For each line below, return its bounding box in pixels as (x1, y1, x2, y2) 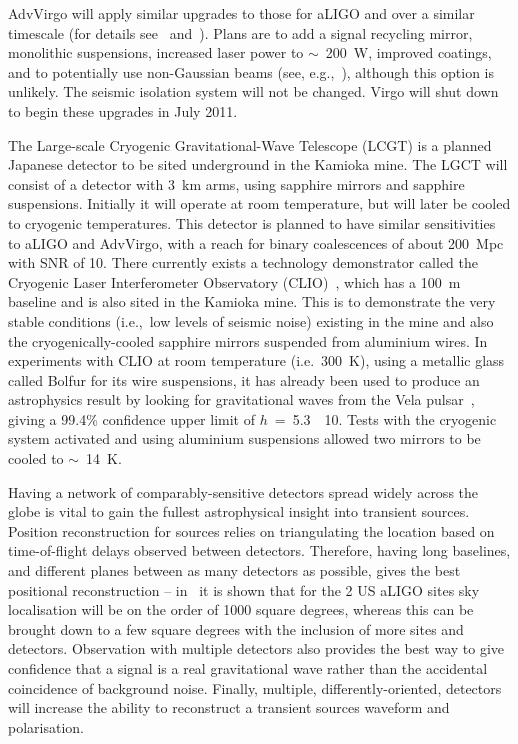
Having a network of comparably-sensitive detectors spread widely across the (8, 481, 479, 502)
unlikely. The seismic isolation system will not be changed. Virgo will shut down (8, 81, 499, 102)
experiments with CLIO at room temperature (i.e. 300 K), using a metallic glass (8, 350, 505, 371)
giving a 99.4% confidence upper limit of (8, 408, 256, 429)
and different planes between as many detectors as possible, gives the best (8, 560, 461, 581)
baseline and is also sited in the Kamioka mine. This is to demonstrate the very (8, 291, 496, 312)
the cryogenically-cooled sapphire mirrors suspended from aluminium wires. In (8, 330, 488, 351)
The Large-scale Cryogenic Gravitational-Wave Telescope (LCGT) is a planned (8, 134, 492, 155)
